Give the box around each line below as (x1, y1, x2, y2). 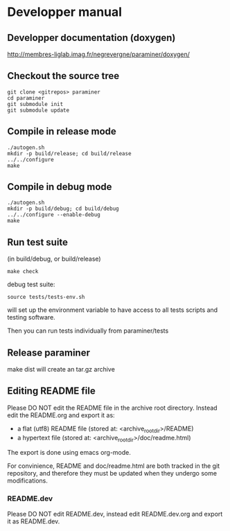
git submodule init (7, 101, 64, 107)
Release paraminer (7, 347, 90, 358)
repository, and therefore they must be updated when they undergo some (7, 469, 217, 478)
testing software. (7, 313, 55, 322)
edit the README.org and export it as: (7, 410, 116, 419)
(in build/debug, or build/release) (7, 254, 102, 263)
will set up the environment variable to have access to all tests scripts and (7, 306, 218, 314)
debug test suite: (7, 280, 55, 288)
